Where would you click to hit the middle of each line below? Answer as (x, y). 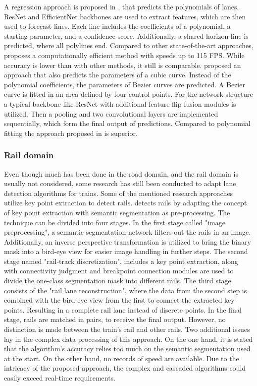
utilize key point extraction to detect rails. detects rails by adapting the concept (126, 203)
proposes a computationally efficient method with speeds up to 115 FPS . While (124, 55)
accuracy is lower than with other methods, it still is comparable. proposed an (123, 65)
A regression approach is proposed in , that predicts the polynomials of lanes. (122, 6)
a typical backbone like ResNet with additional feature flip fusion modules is (120, 103)
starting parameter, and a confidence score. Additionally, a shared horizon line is (126, 35)
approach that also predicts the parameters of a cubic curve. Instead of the (118, 75)
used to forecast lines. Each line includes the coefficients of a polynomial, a (117, 26)
